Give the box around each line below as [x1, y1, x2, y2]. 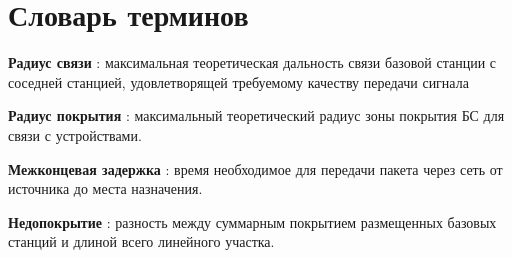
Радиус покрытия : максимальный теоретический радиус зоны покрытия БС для [8, 105, 505, 126]
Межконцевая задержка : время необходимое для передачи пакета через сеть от [8, 158, 503, 179]
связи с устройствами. [8, 124, 142, 145]
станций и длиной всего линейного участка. [8, 231, 275, 252]
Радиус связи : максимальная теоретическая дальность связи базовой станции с [8, 52, 497, 73]
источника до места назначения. [8, 178, 203, 199]
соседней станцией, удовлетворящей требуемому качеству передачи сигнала [8, 71, 469, 92]
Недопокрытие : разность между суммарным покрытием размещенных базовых [8, 211, 497, 232]
